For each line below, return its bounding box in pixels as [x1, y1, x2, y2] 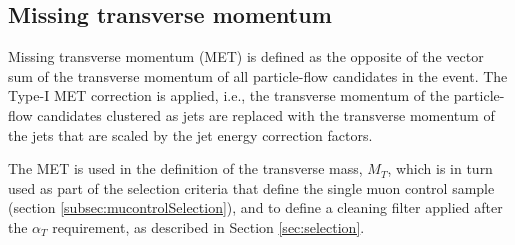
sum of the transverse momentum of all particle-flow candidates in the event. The [8, 65, 508, 86]
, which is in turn [387, 158, 493, 179]
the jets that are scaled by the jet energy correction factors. [8, 124, 373, 145]
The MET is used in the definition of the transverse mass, [8, 158, 363, 179]
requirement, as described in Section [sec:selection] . [52, 216, 365, 237]
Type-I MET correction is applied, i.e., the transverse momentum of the [8, 85, 450, 106]
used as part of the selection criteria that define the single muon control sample [8, 177, 495, 198]
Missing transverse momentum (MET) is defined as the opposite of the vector [8, 46, 484, 67]
